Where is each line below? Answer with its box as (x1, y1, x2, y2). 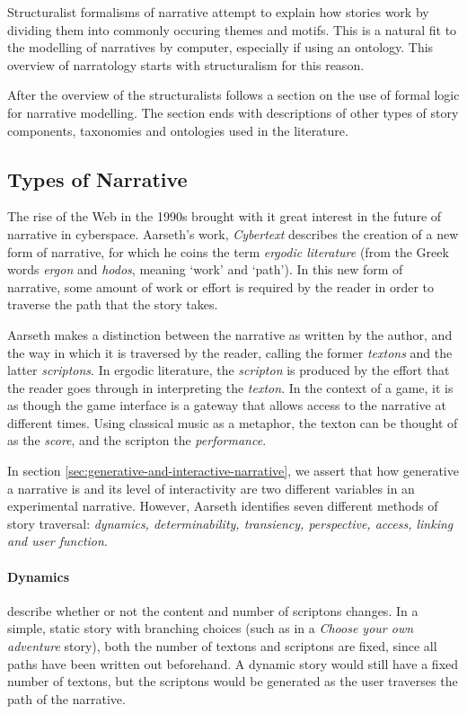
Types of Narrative (7, 165, 188, 192)
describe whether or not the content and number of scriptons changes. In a (7, 601, 419, 620)
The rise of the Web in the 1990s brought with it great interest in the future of (7, 207, 442, 226)
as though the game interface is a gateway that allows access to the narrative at (7, 396, 446, 415)
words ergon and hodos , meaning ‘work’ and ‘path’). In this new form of (7, 260, 403, 279)
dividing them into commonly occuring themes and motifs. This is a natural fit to (7, 20, 457, 39)
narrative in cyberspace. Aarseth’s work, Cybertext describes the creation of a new (7, 224, 459, 243)
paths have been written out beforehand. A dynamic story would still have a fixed (7, 654, 459, 673)
